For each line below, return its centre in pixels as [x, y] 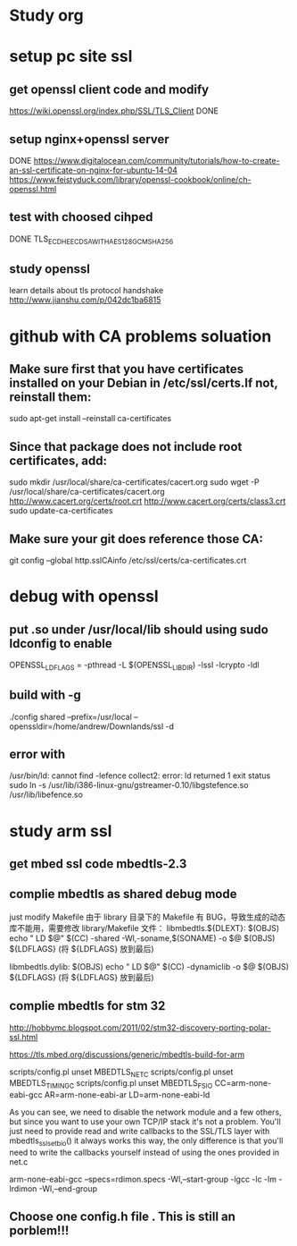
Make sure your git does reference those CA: [136, 539]
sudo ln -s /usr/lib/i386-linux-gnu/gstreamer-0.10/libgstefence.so [129, 785]
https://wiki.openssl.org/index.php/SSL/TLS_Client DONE [114, 111]
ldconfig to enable [61, 644]
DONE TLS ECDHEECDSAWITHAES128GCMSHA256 [91, 240]
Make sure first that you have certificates [126, 369]
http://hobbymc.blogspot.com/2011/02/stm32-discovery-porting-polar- [140, 1027]
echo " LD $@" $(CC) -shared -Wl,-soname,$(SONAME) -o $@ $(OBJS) [142, 938]
